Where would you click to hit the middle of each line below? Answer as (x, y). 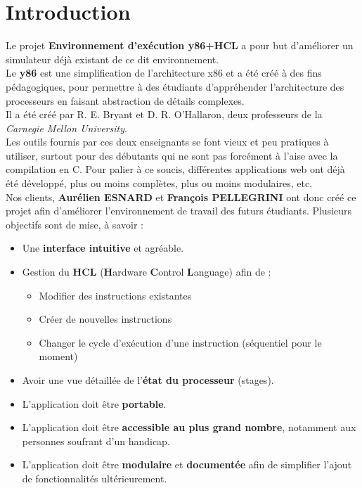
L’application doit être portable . (94, 403)
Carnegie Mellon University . (66, 128)
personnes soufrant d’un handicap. (96, 441)
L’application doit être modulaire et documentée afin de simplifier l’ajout (187, 464)
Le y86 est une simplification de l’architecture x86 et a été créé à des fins (164, 73)
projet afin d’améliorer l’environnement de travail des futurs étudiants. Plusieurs (179, 211)
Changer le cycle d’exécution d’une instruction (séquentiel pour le (180, 342)
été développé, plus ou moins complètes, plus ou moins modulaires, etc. (159, 183)
